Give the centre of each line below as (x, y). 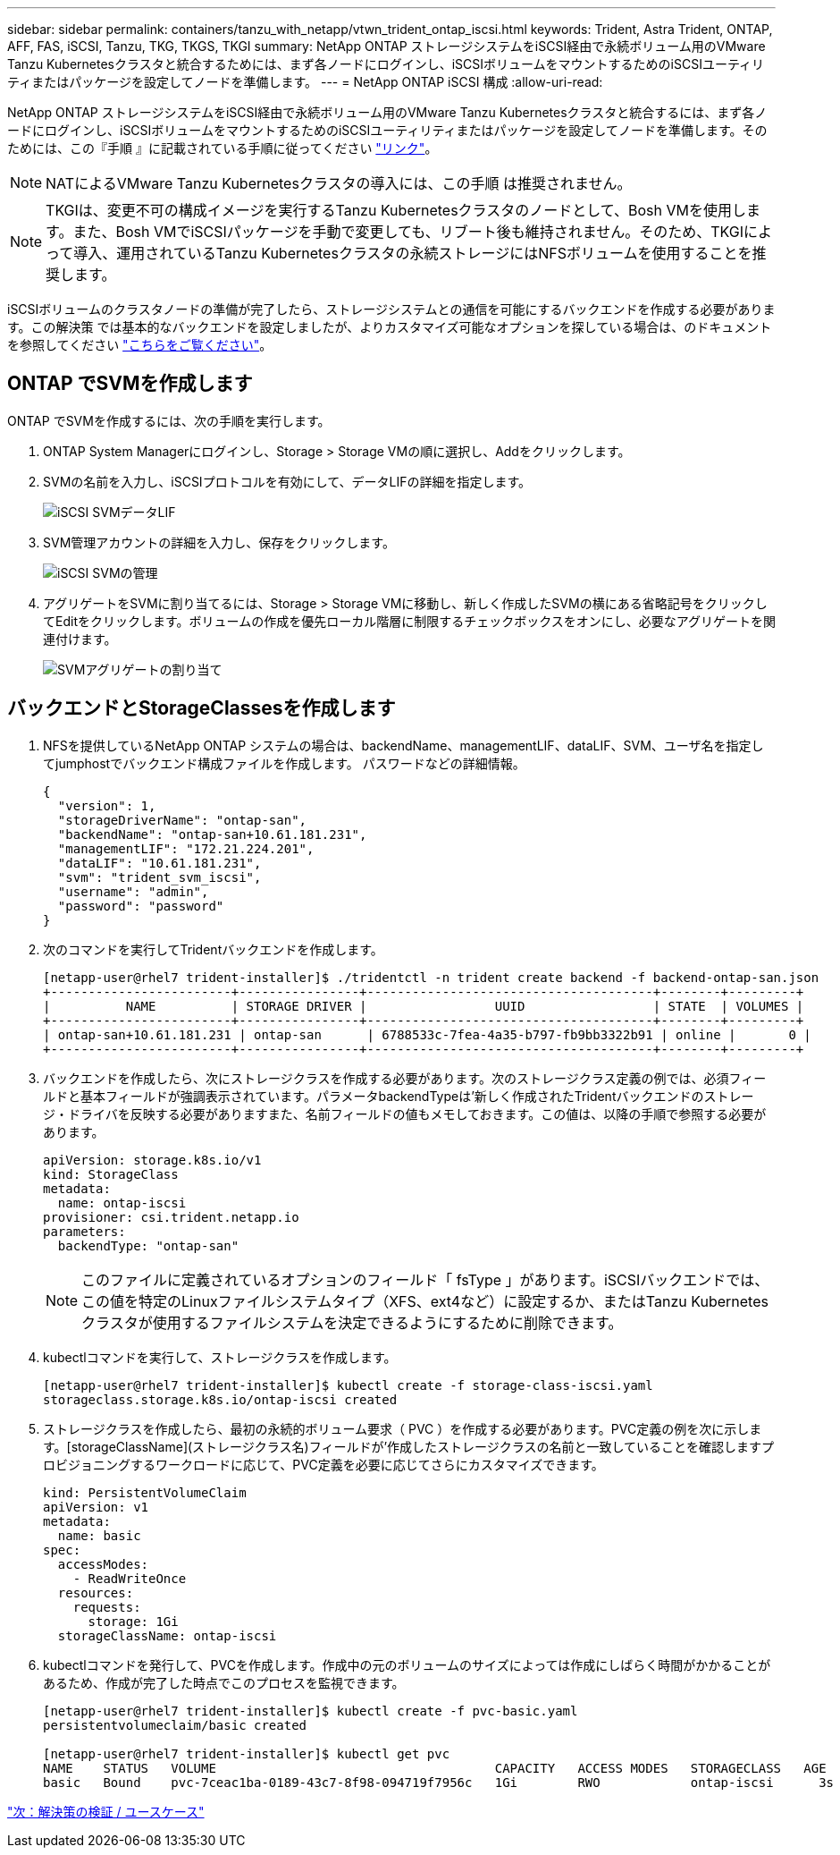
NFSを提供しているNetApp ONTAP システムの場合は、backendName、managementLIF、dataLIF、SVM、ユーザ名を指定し (403, 745)
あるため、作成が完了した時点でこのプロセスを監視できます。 (224, 1682)
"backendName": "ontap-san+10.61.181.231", (212, 834)
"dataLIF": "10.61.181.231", (160, 863)
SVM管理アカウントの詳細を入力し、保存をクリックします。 (219, 542)
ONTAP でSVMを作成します (130, 384)
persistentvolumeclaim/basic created (175, 1725)
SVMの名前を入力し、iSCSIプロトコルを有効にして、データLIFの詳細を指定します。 (287, 481)
